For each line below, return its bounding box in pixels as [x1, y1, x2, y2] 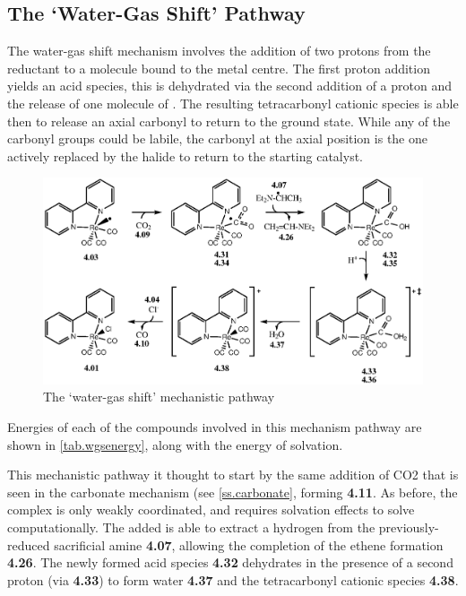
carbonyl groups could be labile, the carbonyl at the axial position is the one [7, 129, 427, 148]
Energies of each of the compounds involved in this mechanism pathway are [7, 417, 422, 436]
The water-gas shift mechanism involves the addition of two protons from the [7, 41, 431, 60]
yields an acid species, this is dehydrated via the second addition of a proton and [7, 76, 453, 95]
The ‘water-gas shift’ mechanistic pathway [43, 387, 275, 406]
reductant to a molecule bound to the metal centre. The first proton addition [7, 58, 430, 77]
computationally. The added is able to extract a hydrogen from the [7, 517, 375, 536]
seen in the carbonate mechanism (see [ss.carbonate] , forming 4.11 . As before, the [7, 482, 458, 501]
